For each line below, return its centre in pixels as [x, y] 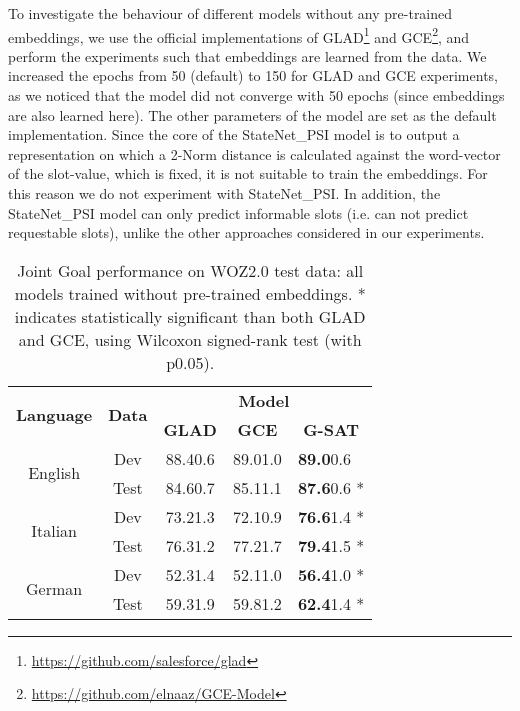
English [54, 473]
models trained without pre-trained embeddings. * [190, 293]
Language [54, 415]
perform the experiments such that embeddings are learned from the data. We [247, 55]
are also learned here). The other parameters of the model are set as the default [252, 114]
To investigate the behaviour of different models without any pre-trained [230, 13]
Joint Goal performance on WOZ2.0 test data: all [190, 270]
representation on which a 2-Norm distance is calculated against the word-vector [254, 153]
